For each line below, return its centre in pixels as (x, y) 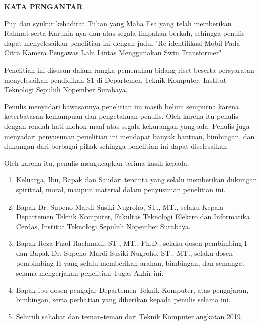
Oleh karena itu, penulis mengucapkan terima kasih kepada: (97, 162)
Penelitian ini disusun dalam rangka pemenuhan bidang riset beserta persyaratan (129, 69)
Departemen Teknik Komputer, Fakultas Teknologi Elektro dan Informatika (133, 216)
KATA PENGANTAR (43, 6)
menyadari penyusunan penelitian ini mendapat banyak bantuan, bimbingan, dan (129, 136)
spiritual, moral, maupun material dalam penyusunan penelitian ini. (121, 189)
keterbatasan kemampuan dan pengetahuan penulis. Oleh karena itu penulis (121, 116)
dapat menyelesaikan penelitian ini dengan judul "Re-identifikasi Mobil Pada (122, 43)
